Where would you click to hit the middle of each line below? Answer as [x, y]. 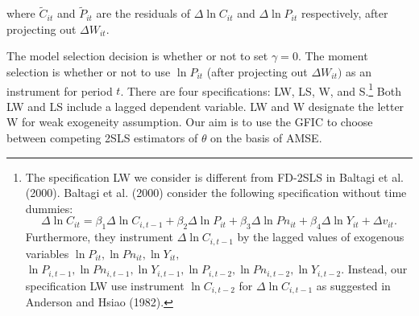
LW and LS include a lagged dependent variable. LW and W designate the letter [205, 106]
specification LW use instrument [105, 285]
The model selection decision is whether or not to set [137, 56]
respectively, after [344, 13]
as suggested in [353, 285]
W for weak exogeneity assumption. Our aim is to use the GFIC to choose [190, 122]
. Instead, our [374, 269]
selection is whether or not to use [89, 72]
